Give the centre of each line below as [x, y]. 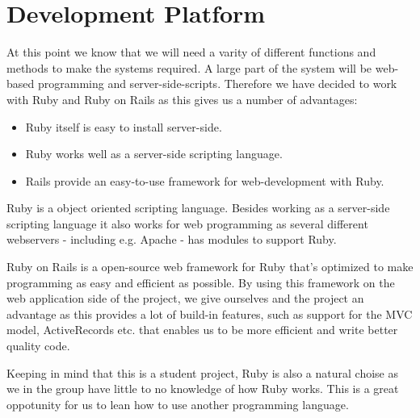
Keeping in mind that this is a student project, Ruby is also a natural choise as [202, 372]
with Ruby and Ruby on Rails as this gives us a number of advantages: [182, 99]
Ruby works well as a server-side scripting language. [154, 154]
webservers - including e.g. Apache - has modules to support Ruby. [172, 239]
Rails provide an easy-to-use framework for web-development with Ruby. [205, 180]
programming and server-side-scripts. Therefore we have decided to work [217, 84]
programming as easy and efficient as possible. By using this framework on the [201, 282]
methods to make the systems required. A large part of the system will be [189, 67]
